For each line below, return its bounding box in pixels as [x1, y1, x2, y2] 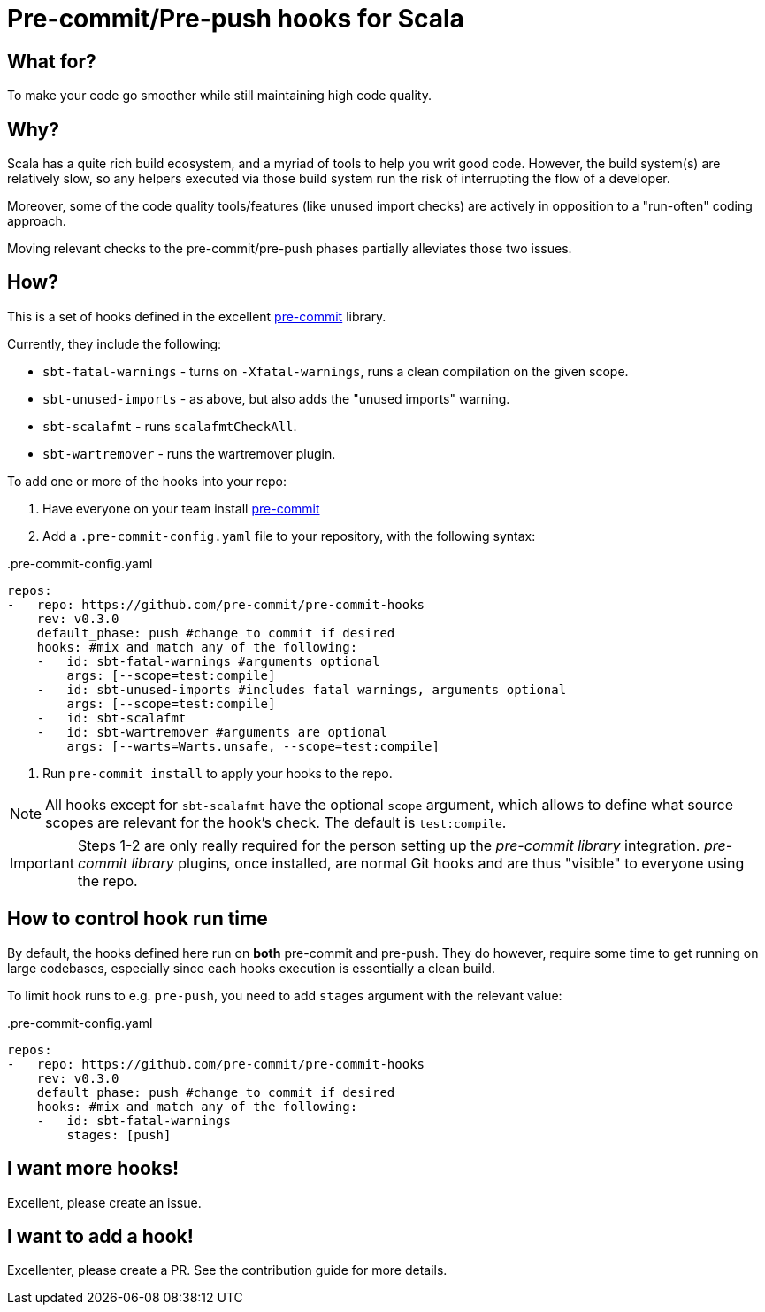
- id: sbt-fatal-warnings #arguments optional [36, 653, 380, 668]
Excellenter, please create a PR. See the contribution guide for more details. [7, 1262, 448, 1278]
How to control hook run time [7, 907, 268, 930]
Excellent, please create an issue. [7, 1194, 202, 1210]
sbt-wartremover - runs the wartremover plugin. [42, 445, 336, 461]
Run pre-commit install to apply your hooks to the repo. [42, 765, 393, 781]
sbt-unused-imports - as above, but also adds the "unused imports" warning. [42, 390, 510, 406]
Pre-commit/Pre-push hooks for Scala [7, 4, 464, 34]
